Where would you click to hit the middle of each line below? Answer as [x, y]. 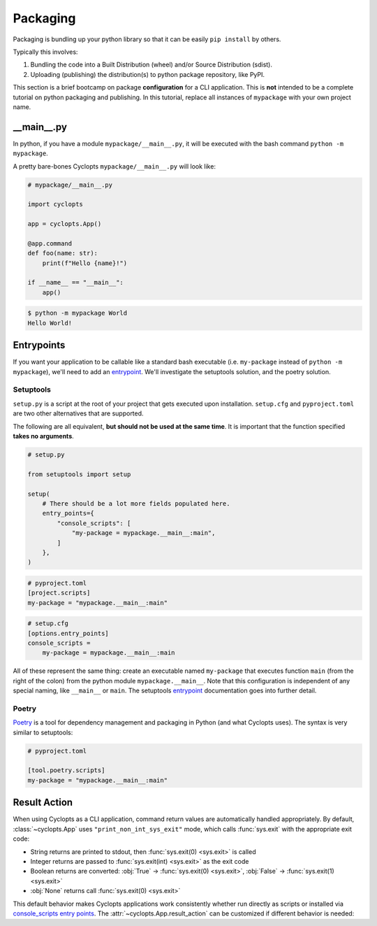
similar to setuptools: [43, 732]
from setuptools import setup [79, 474]
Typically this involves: [45, 52]
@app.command [50, 243]
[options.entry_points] [68, 633]
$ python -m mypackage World [77, 313]
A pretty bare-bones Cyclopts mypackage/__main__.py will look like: [114, 166]
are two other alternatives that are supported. [78, 413]
